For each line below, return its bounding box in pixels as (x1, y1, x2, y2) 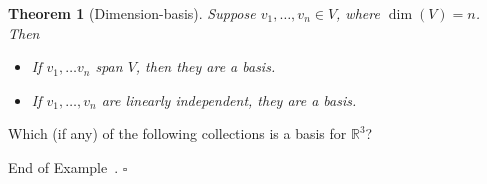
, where (336, 3, 380, 23)
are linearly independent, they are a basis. (101, 89, 357, 110)
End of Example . (8, 156, 119, 177)
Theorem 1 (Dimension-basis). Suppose (8, 3, 256, 23)
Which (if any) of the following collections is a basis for (8, 123, 347, 144)
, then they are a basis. (135, 56, 276, 77)
